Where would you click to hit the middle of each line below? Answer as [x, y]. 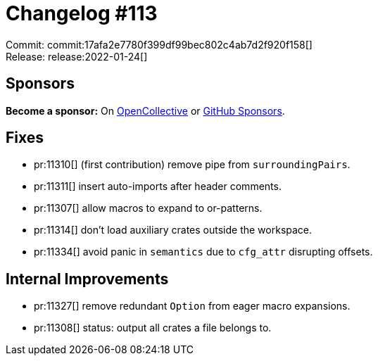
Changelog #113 [82, 13]
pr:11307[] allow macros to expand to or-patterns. [148, 208]
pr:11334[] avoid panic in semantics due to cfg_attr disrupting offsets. [203, 252]
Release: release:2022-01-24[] [77, 56]
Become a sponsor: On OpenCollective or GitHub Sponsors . [145, 110]
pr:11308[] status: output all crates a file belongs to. [153, 328]
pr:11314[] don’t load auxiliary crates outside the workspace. [173, 230]
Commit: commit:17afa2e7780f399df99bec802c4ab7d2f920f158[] [159, 44]
